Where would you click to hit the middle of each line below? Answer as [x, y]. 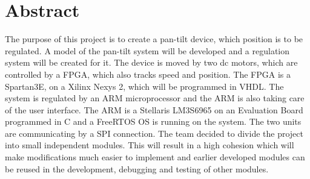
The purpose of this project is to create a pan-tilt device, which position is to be [154, 39]
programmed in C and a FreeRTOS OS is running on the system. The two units [153, 121]
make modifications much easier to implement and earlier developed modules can [155, 157]
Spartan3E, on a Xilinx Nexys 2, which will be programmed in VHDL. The [144, 86]
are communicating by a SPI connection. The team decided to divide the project [154, 133]
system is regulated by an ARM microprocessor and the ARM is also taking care [155, 98]
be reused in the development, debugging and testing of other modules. [137, 168]
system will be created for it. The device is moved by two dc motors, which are [151, 62]
